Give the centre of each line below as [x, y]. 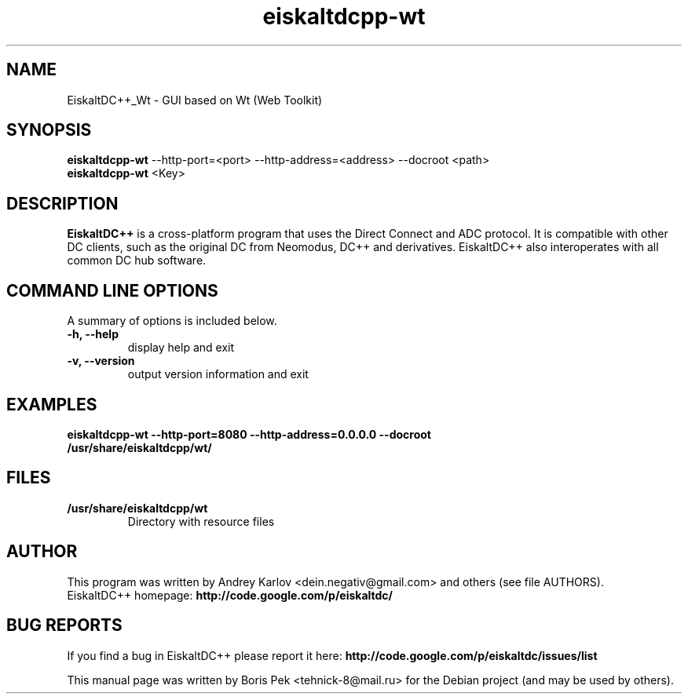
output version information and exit [218, 374]
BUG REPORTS [64, 625]
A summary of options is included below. [172, 321]
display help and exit [181, 348]
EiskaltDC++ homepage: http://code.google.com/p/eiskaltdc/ [230, 595]
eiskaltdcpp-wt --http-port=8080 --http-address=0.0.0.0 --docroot [249, 434]
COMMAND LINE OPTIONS [112, 290]
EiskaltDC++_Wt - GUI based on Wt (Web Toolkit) [195, 100]
